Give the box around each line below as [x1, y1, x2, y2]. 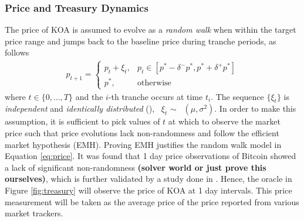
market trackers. [5, 207, 63, 219]
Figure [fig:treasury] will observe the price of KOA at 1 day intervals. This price [5, 184, 292, 196]
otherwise [137, 79, 171, 88]
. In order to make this [214, 102, 296, 115]
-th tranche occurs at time [108, 90, 203, 102]
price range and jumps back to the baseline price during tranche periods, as [5, 34, 276, 47]
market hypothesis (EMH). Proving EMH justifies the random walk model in [5, 138, 282, 150]
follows [5, 46, 29, 58]
